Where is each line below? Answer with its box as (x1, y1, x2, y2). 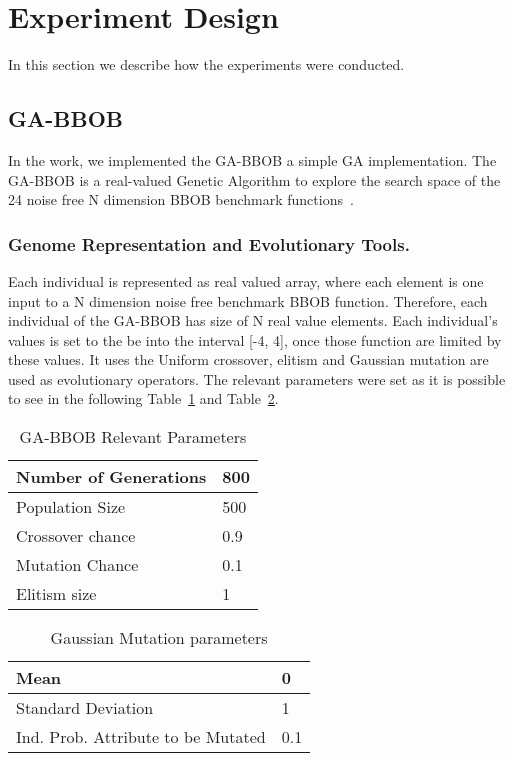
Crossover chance (16, 524, 136, 548)
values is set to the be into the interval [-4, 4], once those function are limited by (8, 329, 502, 350)
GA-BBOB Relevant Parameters (19, 425, 247, 449)
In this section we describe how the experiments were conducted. (8, 54, 405, 75)
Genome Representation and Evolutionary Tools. (8, 231, 410, 256)
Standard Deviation (16, 696, 154, 720)
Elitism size (16, 582, 97, 606)
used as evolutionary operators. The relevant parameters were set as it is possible (8, 368, 506, 389)
